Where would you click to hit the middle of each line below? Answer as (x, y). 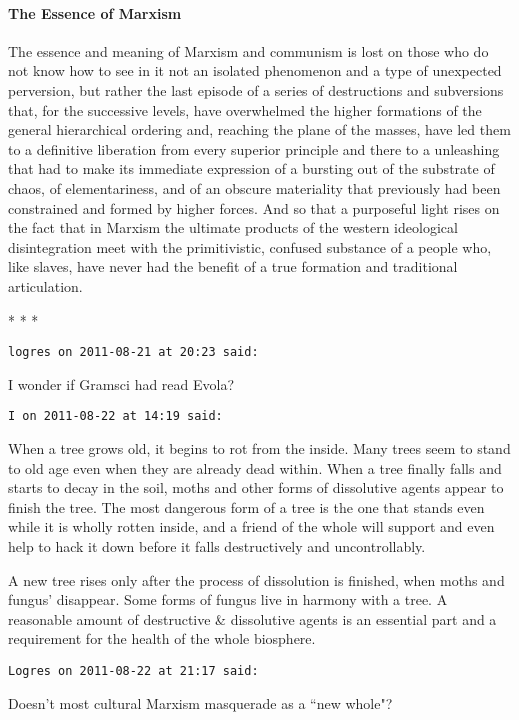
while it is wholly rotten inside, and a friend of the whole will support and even (251, 526)
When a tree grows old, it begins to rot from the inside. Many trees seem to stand (259, 448)
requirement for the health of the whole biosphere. (162, 638)
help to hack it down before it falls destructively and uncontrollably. (217, 545)
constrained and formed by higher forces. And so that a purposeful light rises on (254, 207)
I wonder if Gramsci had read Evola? (121, 383)
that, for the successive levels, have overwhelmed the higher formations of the (245, 109)
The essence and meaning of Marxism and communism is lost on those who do (248, 50)
